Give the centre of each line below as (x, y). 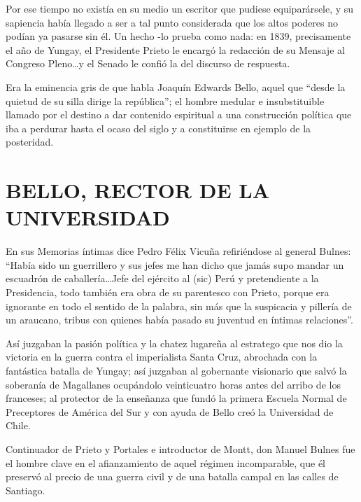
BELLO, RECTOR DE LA (138, 190)
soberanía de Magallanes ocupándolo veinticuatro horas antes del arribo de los (173, 384)
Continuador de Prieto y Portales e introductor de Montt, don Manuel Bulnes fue (180, 448)
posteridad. (30, 142)
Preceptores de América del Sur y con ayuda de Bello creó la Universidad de (170, 411)
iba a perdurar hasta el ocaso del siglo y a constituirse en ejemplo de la (158, 128)
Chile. (18, 425)
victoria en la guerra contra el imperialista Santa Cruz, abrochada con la (162, 357)
